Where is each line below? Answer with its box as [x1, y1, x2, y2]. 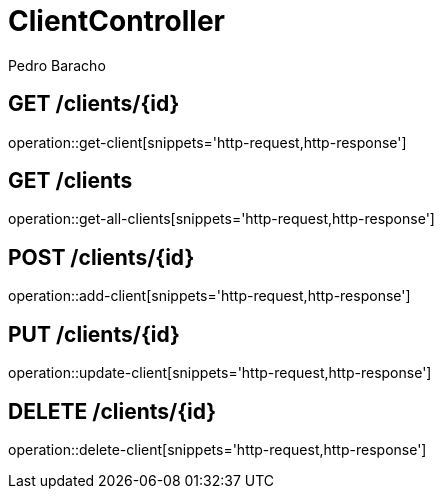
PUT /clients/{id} [8, 321, 180, 347]
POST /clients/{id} [8, 244, 195, 270]
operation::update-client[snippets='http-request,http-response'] [8, 364, 432, 382]
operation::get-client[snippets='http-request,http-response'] [8, 133, 407, 151]
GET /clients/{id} [8, 91, 180, 117]
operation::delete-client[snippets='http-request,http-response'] [8, 440, 427, 458]
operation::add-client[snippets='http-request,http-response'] [8, 287, 411, 305]
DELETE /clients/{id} [8, 398, 217, 424]
